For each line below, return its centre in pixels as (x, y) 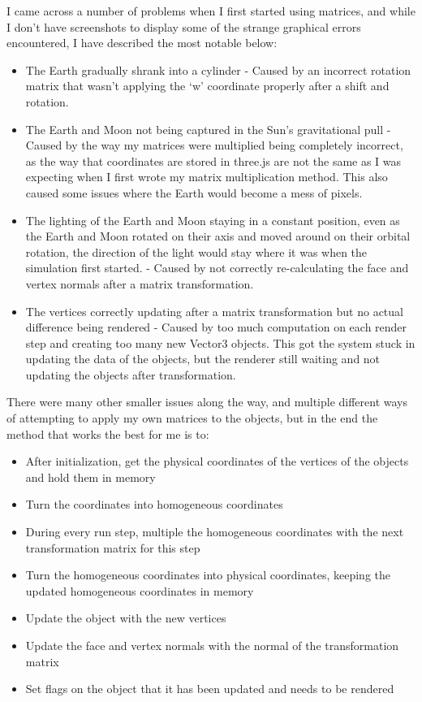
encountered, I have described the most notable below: (142, 43)
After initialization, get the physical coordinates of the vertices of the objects (217, 461)
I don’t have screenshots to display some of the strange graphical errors (184, 26)
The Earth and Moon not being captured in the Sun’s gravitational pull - (208, 129)
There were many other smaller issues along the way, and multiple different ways (207, 402)
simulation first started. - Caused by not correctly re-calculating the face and (217, 268)
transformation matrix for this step (113, 547)
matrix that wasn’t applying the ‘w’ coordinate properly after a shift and (207, 86)
